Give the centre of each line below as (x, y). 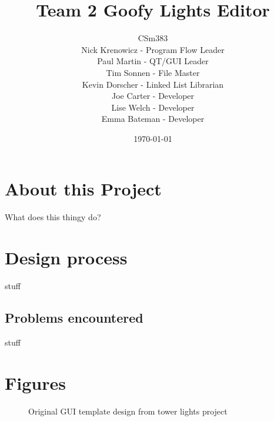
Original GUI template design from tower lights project (128, 411)
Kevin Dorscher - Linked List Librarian (153, 84)
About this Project (83, 189)
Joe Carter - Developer (153, 96)
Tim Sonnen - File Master (153, 72)
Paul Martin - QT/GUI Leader (153, 61)
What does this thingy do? (53, 217)
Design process (66, 258)
